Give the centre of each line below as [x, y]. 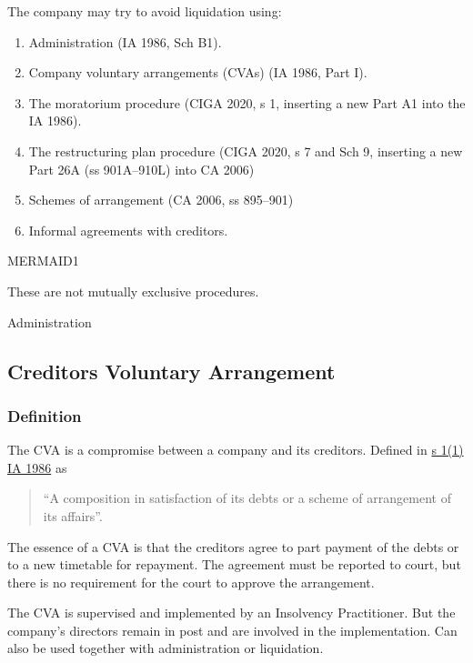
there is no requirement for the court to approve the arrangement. [191, 582]
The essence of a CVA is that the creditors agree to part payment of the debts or [233, 546]
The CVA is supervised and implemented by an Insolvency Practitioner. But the [231, 613]
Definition [45, 415]
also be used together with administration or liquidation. [166, 648]
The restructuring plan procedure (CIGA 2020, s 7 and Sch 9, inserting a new [246, 151]
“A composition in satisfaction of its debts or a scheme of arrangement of [247, 498]
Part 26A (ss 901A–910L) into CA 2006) [141, 169]
